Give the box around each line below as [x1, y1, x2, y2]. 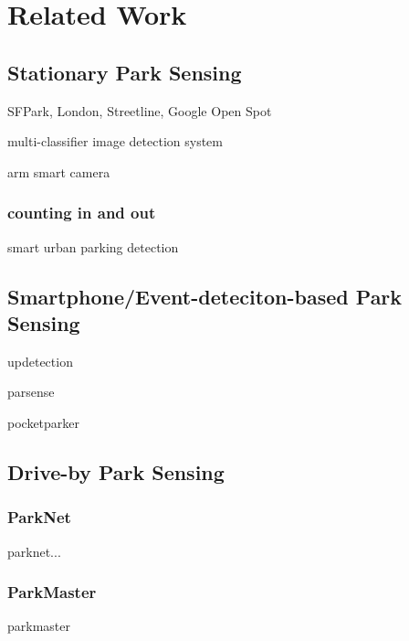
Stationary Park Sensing [7, 58, 242, 86]
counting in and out [7, 201, 156, 224]
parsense [7, 382, 55, 401]
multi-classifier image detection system [7, 132, 223, 151]
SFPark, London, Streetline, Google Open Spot [7, 101, 272, 120]
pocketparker [7, 412, 80, 432]
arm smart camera [7, 162, 110, 181]
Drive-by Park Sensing [7, 457, 225, 486]
